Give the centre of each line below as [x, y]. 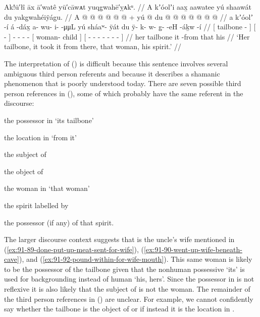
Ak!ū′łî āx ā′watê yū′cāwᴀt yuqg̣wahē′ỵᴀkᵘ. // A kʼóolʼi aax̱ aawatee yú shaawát [128, 7]
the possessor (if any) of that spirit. [59, 222]
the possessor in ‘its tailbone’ [49, 120]
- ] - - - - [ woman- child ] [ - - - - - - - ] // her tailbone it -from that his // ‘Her [127, 36]
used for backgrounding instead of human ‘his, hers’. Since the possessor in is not [129, 279]
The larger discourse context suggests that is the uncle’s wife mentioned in [119, 239]
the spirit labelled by [36, 205]
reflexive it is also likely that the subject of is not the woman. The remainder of [127, 289]
